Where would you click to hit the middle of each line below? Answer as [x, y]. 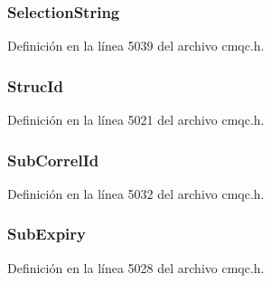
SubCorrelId [53, 160]
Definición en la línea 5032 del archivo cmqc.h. [136, 193]
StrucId [35, 85]
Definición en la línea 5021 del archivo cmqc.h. [136, 120]
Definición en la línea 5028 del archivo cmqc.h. [136, 267]
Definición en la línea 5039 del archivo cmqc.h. [136, 46]
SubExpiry [47, 234]
